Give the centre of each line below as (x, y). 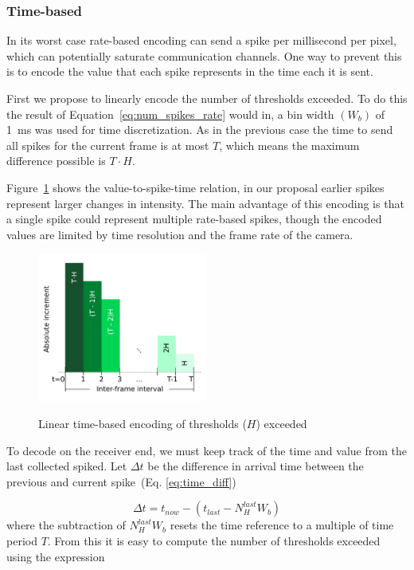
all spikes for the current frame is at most (108, 145)
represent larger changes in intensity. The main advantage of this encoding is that (205, 203)
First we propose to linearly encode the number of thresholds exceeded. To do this (207, 98)
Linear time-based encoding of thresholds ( (143, 423)
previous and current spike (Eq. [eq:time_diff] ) (121, 481)
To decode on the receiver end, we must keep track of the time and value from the (207, 450)
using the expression (56, 556)
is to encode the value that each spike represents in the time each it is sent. (190, 71)
